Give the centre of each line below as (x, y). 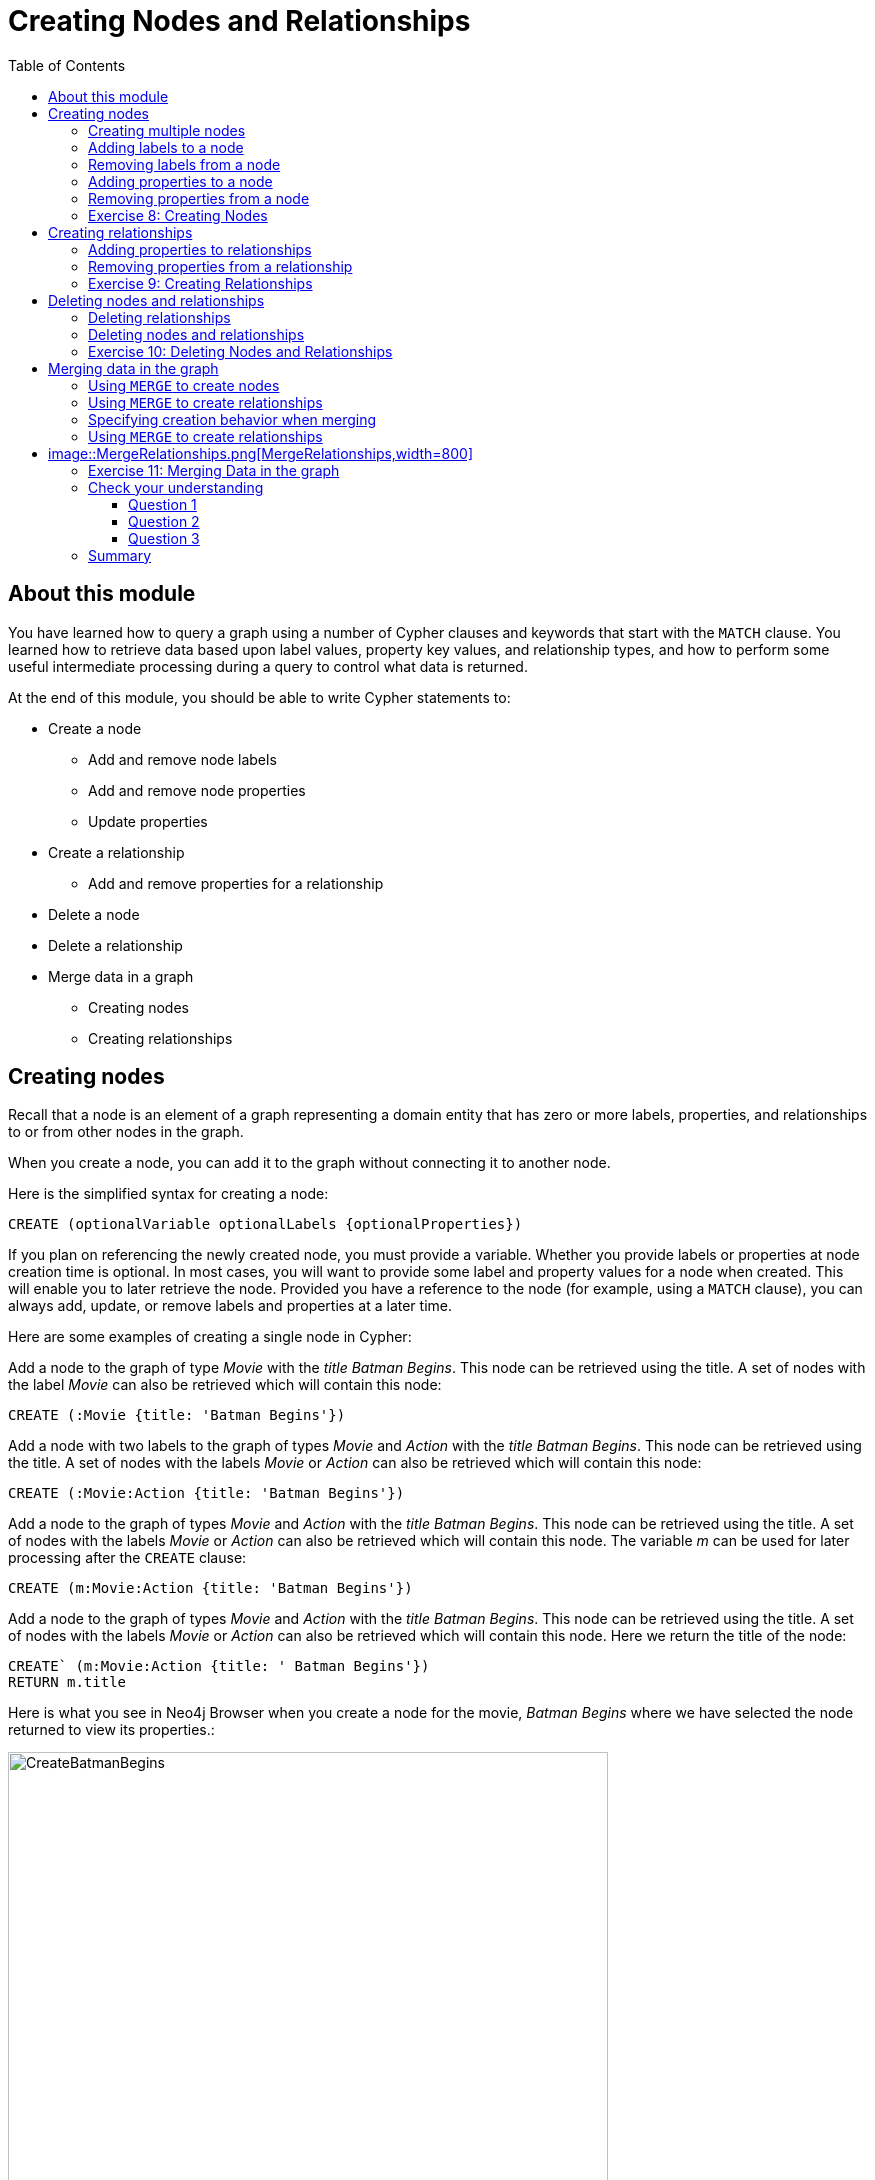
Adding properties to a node (180, 181)
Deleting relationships (159, 317)
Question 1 (162, 504)
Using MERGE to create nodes (184, 385)
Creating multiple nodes (167, 130)
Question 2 (164, 521)
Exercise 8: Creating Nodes (178, 215)
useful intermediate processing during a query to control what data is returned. (268, 666)
